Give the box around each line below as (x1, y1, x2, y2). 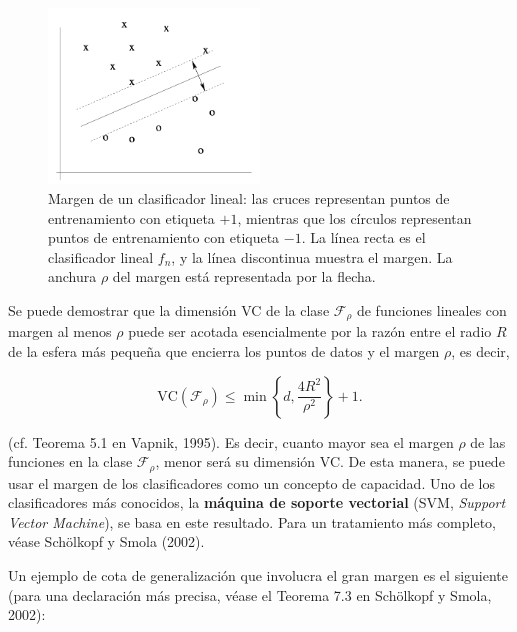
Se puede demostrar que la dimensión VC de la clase (8, 299, 330, 320)
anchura (48, 266, 97, 287)
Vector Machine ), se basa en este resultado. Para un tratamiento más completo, (8, 511, 496, 532)
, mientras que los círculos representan (237, 207, 472, 228)
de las (470, 431, 506, 452)
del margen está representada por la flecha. (112, 266, 376, 287)
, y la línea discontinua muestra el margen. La (171, 246, 453, 267)
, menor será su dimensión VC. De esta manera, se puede (155, 451, 505, 472)
